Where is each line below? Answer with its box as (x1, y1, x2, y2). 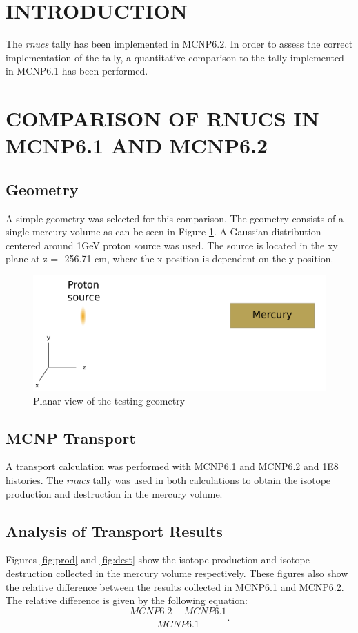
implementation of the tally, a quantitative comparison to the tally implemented (6, 50, 344, 64)
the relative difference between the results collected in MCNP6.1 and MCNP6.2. (6, 579, 344, 594)
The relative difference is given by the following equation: (6, 593, 248, 607)
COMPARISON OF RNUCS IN (6, 104, 319, 133)
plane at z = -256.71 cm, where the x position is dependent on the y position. (6, 251, 334, 266)
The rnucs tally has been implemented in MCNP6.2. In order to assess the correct (6, 37, 353, 51)
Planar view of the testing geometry (33, 393, 186, 407)
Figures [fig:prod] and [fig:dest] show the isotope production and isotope (6, 552, 310, 567)
